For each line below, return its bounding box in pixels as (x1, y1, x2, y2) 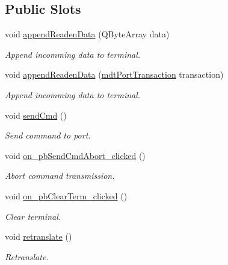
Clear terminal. (5, 210, 61, 222)
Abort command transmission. (5, 169, 115, 182)
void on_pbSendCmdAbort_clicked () (5, 149, 146, 161)
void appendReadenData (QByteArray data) (5, 28, 170, 40)
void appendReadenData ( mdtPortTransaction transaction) (5, 68, 224, 81)
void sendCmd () (5, 108, 67, 121)
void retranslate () (5, 230, 72, 243)
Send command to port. (5, 129, 91, 142)
